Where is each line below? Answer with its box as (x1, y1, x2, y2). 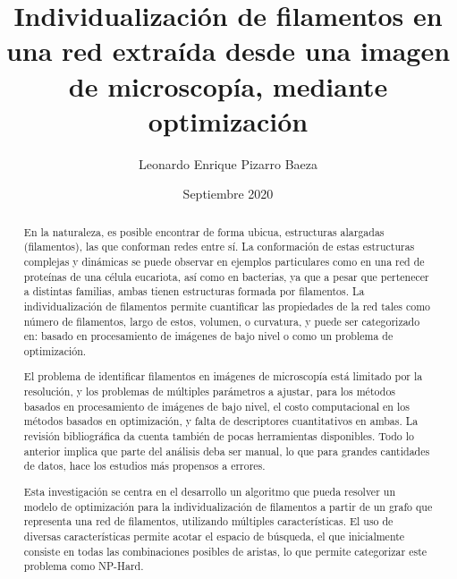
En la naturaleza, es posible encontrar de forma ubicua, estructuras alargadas (23, 224, 385, 239)
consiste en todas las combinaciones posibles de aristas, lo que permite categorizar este (23, 543, 427, 558)
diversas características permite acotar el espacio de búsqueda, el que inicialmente (23, 528, 405, 543)
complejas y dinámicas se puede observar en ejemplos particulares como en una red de (23, 253, 425, 268)
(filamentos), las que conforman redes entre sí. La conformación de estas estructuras (23, 239, 415, 254)
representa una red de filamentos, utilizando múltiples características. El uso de (23, 514, 394, 529)
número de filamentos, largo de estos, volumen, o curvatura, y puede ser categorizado (23, 313, 420, 328)
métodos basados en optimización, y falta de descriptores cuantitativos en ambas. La (23, 413, 419, 429)
